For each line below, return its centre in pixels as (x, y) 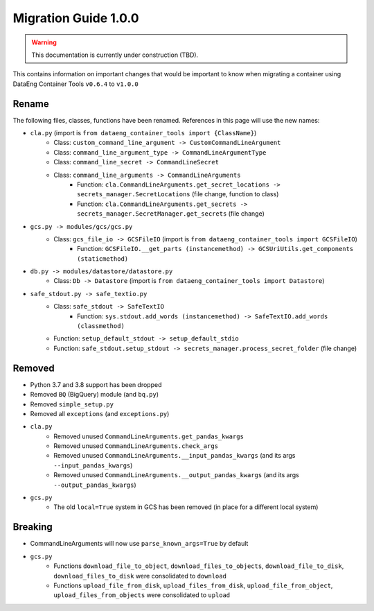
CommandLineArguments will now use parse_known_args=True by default (139, 544)
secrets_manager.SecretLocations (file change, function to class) (178, 194)
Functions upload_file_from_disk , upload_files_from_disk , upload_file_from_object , (193, 585)
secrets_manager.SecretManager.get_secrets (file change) (171, 214)
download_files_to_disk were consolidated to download (140, 576)
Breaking (33, 527)
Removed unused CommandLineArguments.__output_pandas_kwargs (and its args (176, 475)
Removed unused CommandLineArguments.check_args (136, 446)
